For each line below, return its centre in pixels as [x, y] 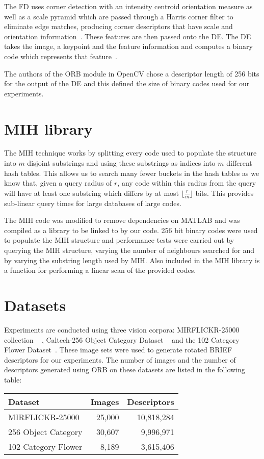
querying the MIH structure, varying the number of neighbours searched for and [129, 250]
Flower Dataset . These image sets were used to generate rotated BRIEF [118, 350]
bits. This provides [225, 193]
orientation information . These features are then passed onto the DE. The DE [128, 36]
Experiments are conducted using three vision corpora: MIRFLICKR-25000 [122, 329]
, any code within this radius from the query [187, 183]
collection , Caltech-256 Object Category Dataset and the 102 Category [122, 339]
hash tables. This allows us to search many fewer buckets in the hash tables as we [132, 173]
